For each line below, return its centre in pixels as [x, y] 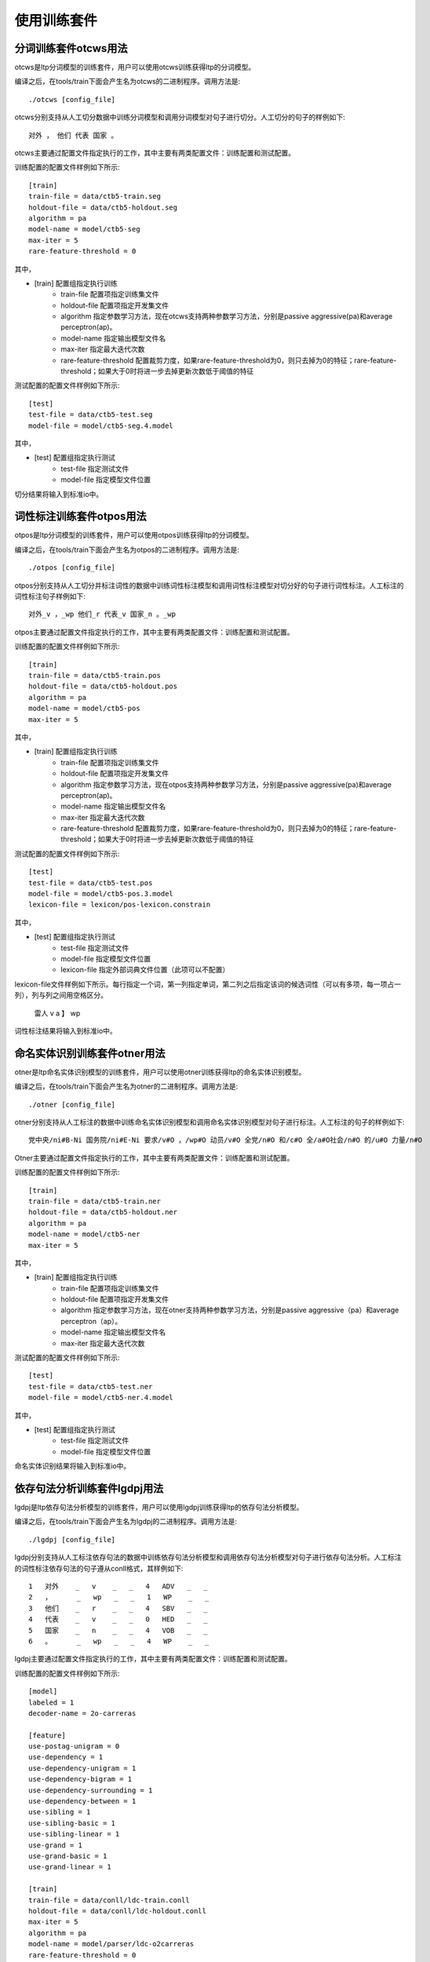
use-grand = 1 [55, 1845]
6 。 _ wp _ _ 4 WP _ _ [119, 1641]
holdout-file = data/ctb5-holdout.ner [103, 1212]
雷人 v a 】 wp [57, 1013]
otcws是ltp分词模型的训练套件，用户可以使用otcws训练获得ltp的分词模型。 [135, 67]
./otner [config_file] [72, 1104]
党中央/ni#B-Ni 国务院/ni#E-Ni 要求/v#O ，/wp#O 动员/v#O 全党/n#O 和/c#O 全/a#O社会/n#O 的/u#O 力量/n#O [226, 1140]
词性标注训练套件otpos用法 [80, 517]
